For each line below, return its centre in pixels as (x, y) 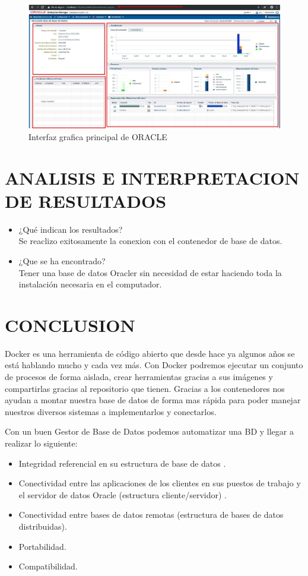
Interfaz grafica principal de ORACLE (98, 136)
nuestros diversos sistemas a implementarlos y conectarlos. (111, 411)
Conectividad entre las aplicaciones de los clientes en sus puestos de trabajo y (160, 483)
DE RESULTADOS (86, 200)
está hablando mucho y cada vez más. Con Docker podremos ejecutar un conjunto (154, 365)
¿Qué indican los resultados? (71, 229)
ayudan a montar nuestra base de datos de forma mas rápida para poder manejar (153, 400)
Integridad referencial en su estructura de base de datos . (122, 463)
